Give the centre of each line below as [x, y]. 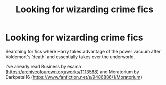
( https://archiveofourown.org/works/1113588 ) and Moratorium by [72, 72]
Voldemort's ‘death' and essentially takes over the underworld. [70, 57]
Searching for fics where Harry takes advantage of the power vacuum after [83, 51]
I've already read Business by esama [43, 66]
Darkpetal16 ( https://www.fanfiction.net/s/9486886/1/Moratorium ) [74, 77]
